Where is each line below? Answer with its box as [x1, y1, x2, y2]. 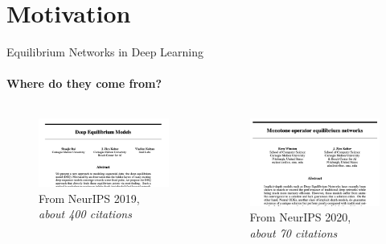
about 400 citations [39, 205, 132, 222]
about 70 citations [249, 224, 338, 241]
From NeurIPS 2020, [249, 209, 351, 225]
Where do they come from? [6, 75, 162, 92]
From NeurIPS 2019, [39, 189, 140, 206]
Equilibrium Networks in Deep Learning [6, 43, 204, 60]
